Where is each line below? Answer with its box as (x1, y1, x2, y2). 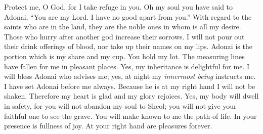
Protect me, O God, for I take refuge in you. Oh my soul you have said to (4, 2, 233, 12)
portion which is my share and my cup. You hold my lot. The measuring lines (4, 51, 245, 61)
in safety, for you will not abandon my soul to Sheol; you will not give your (4, 100, 237, 111)
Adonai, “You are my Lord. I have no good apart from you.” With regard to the (4, 11, 252, 22)
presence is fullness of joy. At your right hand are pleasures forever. (4, 120, 212, 131)
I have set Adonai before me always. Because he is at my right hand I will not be (4, 80, 255, 91)
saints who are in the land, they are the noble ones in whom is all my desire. (4, 21, 241, 32)
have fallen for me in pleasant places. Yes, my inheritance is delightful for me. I (4, 61, 249, 71)
